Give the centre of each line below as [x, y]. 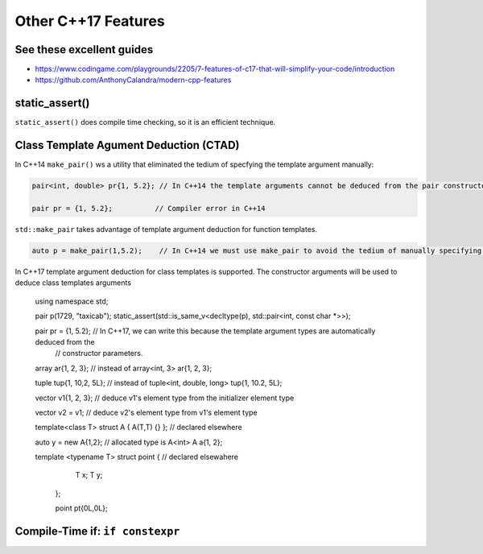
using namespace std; [72, 301]
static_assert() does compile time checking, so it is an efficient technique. [145, 122]
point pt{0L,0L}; [81, 508]
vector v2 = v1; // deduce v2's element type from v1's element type [146, 412]
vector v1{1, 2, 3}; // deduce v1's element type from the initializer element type [165, 398]
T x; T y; [89, 475]
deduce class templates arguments [73, 283]
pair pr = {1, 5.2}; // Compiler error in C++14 [149, 209]
